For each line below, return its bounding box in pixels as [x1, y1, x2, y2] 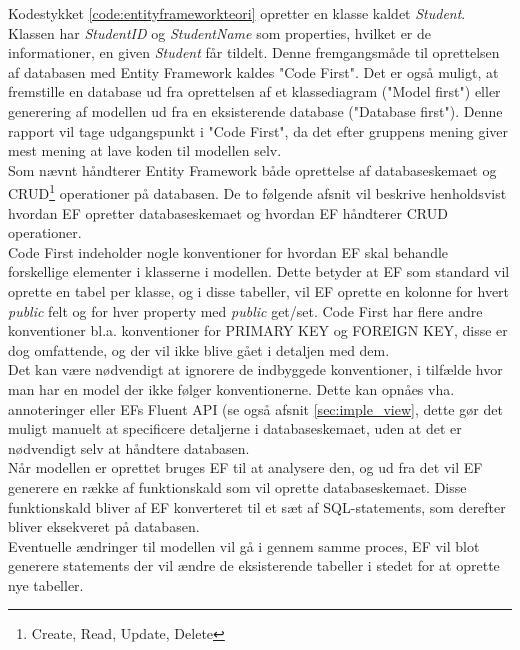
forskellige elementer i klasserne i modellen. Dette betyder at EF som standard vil [8, 261, 510, 282]
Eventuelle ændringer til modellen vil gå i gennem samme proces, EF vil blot [8, 535, 480, 556]
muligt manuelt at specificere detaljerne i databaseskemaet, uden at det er [8, 418, 462, 439]
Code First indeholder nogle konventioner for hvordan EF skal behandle [8, 241, 449, 262]
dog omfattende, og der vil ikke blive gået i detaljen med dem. [8, 339, 390, 360]
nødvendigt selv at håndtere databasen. [8, 437, 250, 458]
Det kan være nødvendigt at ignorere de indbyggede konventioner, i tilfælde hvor [8, 359, 503, 380]
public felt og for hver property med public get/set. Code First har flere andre [8, 300, 483, 321]
